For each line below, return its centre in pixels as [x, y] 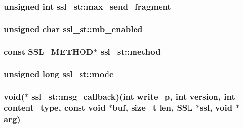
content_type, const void [55, 108]
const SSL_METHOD [49, 51]
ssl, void [216, 108]
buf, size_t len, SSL [153, 108]
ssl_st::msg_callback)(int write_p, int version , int [133, 96]
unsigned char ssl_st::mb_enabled [73, 29]
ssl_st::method [130, 51]
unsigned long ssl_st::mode [59, 74]
